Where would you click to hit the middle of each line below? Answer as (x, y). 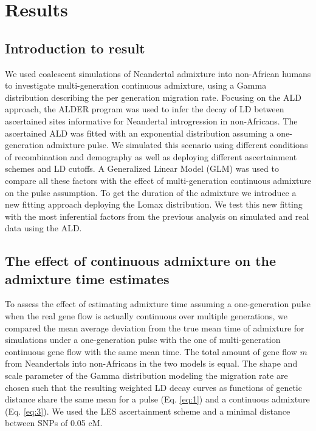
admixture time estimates (87, 278)
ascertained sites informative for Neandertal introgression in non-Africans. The (151, 120)
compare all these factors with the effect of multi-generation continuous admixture (158, 180)
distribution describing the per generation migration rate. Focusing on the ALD (153, 97)
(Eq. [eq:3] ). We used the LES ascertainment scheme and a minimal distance (148, 411)
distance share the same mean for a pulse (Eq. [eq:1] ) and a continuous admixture (157, 399)
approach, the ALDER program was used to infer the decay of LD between (145, 109)
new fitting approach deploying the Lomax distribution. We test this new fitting (154, 204)
